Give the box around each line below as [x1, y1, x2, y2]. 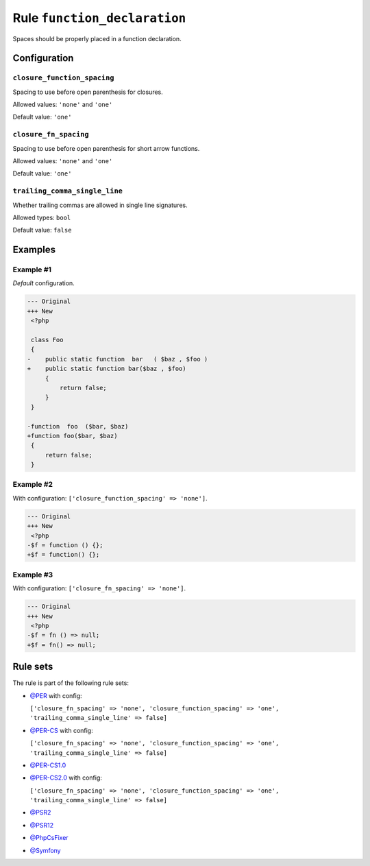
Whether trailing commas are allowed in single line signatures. [12, 201, 188, 209]
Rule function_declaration [12, 10, 186, 25]
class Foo [31, 336, 64, 344]
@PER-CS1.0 [29, 761, 66, 769]
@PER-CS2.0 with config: [29, 773, 103, 782]
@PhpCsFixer [29, 834, 69, 842]
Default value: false [12, 226, 72, 234]
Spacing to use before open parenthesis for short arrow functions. [12, 144, 200, 152]
